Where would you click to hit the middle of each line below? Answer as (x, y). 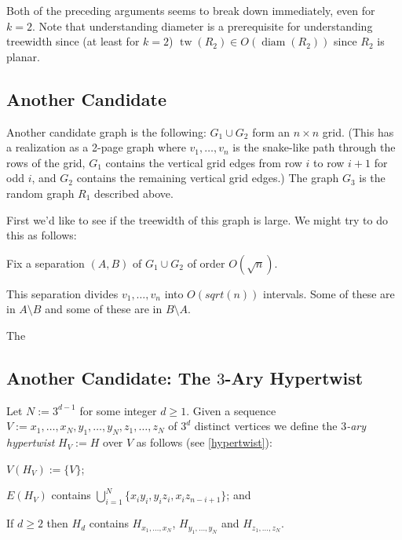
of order (206, 263)
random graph (40, 193)
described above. (134, 193)
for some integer (118, 410)
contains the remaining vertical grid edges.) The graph (208, 178)
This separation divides (62, 293)
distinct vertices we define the (266, 426)
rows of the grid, (46, 162)
